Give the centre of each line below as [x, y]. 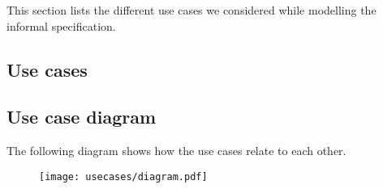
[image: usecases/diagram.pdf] [123, 176]
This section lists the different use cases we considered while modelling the [191, 10]
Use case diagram [82, 117]
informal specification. [61, 25]
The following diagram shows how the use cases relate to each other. [176, 151]
